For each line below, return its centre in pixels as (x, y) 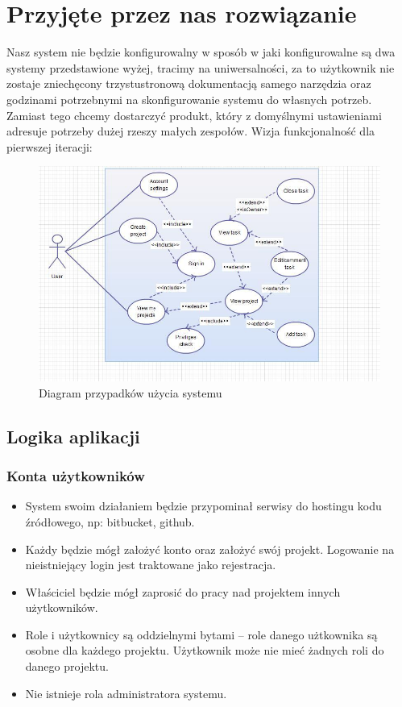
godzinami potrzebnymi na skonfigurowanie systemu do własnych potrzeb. (189, 99)
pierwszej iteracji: (50, 146)
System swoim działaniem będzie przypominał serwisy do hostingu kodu (203, 506)
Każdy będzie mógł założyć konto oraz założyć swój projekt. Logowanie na (210, 549)
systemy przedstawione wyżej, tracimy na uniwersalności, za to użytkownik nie (201, 67)
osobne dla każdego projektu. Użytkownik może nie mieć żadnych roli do (205, 650)
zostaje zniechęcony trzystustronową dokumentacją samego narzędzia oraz (189, 83)
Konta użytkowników (76, 476)
